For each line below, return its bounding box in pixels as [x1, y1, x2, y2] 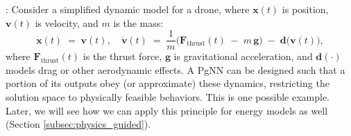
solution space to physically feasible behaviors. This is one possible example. [6, 90, 329, 104]
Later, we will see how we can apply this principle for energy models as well [6, 103, 328, 117]
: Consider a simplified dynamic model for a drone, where [6, 2, 250, 16]
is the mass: [113, 15, 164, 30]
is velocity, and [35, 15, 99, 30]
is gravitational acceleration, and [173, 49, 313, 64]
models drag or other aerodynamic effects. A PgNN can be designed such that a [6, 62, 345, 77]
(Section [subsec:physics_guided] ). [6, 117, 151, 131]
